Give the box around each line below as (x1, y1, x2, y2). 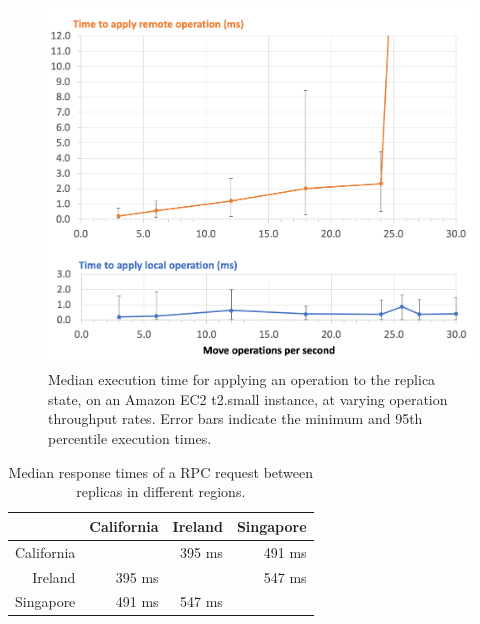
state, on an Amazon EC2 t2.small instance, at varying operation (48, 388, 448, 409)
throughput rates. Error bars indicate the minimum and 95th (48, 408, 423, 429)
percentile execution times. (48, 428, 212, 449)
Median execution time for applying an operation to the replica (48, 369, 436, 390)
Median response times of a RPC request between (8, 461, 314, 482)
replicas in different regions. (76, 481, 246, 502)
